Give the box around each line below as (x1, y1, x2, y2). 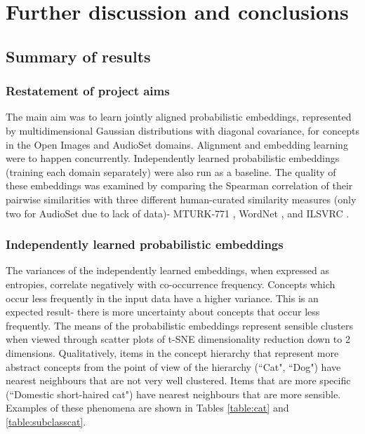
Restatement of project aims (6, 82, 170, 100)
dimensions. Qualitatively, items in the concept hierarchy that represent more (6, 345, 339, 360)
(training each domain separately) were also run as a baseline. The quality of (6, 164, 336, 179)
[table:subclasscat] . (6, 414, 86, 428)
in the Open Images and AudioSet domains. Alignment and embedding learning (6, 137, 348, 151)
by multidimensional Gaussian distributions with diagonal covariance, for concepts (6, 123, 359, 137)
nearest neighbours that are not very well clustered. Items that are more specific (6, 373, 351, 388)
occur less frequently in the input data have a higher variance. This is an (6, 290, 319, 305)
